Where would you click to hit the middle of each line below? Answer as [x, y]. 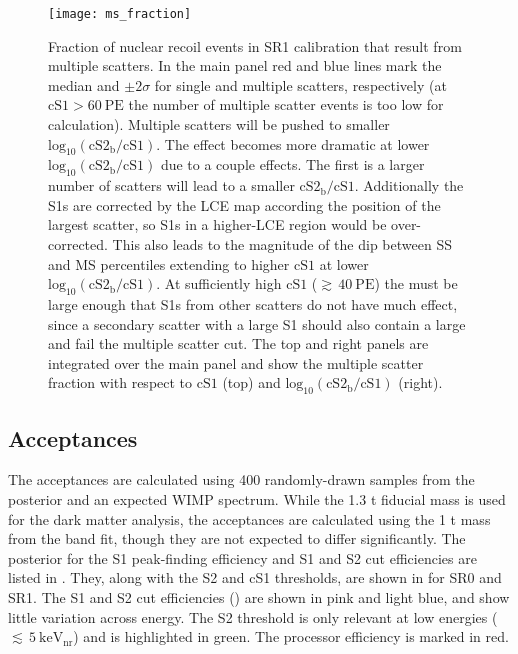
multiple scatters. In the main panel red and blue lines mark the [245, 65]
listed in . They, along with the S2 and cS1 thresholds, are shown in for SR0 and [255, 577]
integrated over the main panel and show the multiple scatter [236, 362]
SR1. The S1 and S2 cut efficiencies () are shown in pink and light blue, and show [259, 596]
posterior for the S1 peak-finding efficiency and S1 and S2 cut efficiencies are [242, 557]
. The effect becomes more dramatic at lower [293, 143]
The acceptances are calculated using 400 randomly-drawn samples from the [241, 479]
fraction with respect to [120, 382]
